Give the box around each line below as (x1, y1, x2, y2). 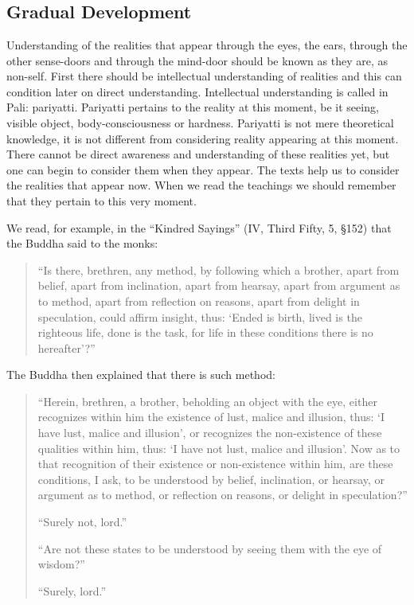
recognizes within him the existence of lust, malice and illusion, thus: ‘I (37, 408, 385, 425)
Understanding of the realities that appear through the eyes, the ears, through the (6, 37, 408, 53)
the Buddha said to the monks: (6, 235, 158, 252)
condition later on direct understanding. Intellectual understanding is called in (6, 83, 389, 100)
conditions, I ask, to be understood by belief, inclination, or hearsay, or (37, 470, 385, 487)
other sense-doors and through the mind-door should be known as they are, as (6, 52, 389, 68)
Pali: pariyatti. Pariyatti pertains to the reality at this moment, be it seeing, (6, 99, 379, 115)
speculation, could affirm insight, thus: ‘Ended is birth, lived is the (37, 308, 362, 325)
